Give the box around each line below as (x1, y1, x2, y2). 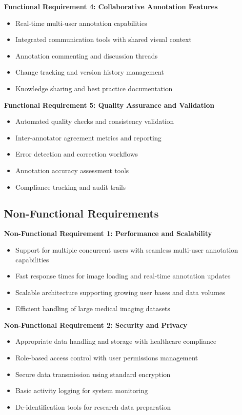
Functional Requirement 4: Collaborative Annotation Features (4, 1, 218, 11)
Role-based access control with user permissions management (15, 353, 198, 363)
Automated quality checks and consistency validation (15, 116, 174, 126)
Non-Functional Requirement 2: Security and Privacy (4, 319, 187, 330)
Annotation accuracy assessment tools (15, 165, 129, 175)
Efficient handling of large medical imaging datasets (15, 303, 170, 314)
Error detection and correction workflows (15, 149, 138, 159)
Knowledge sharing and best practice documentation (15, 83, 173, 93)
